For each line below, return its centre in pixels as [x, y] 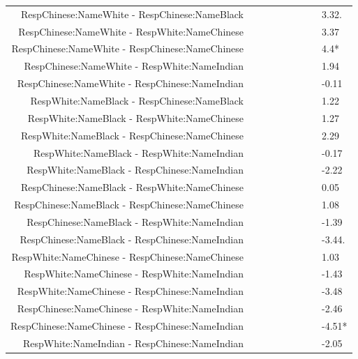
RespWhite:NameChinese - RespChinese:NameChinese [128, 256]
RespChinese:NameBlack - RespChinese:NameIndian [132, 239]
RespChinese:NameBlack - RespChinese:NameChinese [129, 205]
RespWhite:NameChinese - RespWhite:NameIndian [134, 274]
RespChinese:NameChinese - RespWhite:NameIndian [130, 308]
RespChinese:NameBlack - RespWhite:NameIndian [135, 221]
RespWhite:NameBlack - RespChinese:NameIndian [135, 170]
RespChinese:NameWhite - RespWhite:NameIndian [134, 66]
